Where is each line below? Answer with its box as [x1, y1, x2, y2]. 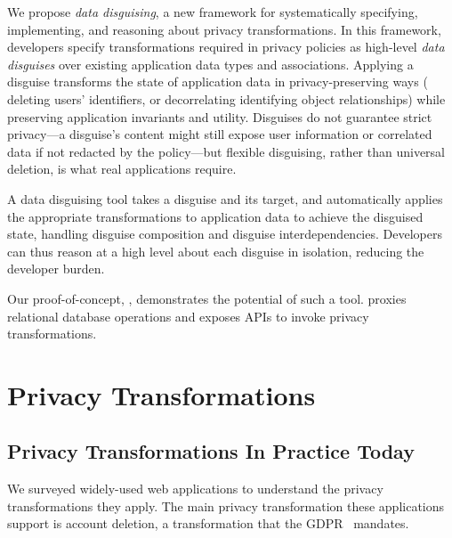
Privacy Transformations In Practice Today [7, 437, 415, 465]
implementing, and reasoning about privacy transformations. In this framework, [7, 20, 441, 38]
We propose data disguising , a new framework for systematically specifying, [7, 3, 418, 20]
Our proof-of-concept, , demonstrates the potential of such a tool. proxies [7, 289, 407, 307]
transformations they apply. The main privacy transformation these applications [7, 496, 445, 515]
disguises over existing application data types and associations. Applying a [7, 54, 414, 73]
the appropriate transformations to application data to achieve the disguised [7, 207, 424, 225]
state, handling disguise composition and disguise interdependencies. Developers [7, 224, 442, 243]
